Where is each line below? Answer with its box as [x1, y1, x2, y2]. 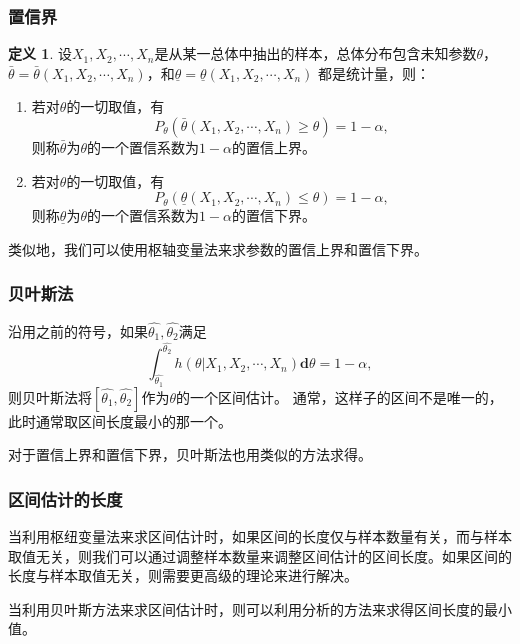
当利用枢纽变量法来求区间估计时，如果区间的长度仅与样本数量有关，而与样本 [8, 526, 512, 547]
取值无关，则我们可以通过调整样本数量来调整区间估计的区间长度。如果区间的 [8, 545, 512, 566]
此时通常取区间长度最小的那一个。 [8, 410, 232, 431]
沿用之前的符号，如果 [8, 320, 148, 341]
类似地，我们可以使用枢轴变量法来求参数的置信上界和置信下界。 [8, 238, 428, 259]
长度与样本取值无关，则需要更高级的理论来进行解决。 [8, 565, 358, 586]
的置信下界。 [232, 205, 317, 226]
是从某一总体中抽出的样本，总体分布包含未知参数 [154, 43, 477, 64]
